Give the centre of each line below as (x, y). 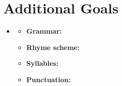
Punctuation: (48, 79)
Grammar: (44, 31)
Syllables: (42, 63)
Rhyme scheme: (53, 47)
